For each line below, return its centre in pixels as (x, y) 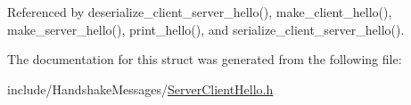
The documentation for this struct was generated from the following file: (205, 59)
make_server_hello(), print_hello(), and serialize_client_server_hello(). (206, 29)
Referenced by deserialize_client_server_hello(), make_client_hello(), (200, 12)
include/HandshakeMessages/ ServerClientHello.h (140, 89)
